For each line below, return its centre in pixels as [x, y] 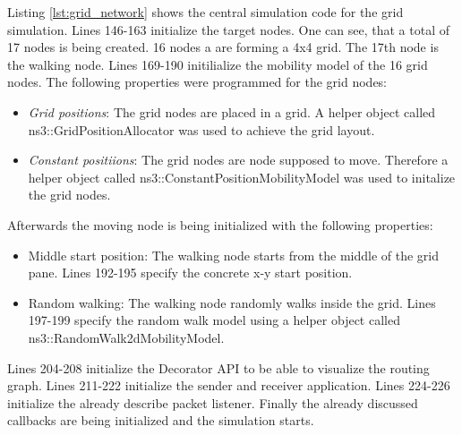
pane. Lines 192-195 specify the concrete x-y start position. [190, 273]
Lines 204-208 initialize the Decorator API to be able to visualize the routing [218, 367]
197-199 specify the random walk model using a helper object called [214, 320]
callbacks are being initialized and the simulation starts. [161, 420]
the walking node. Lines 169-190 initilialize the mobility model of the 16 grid [218, 64]
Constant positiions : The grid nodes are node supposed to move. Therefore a [238, 160]
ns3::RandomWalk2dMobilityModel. [126, 337]
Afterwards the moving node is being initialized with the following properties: [220, 224]
